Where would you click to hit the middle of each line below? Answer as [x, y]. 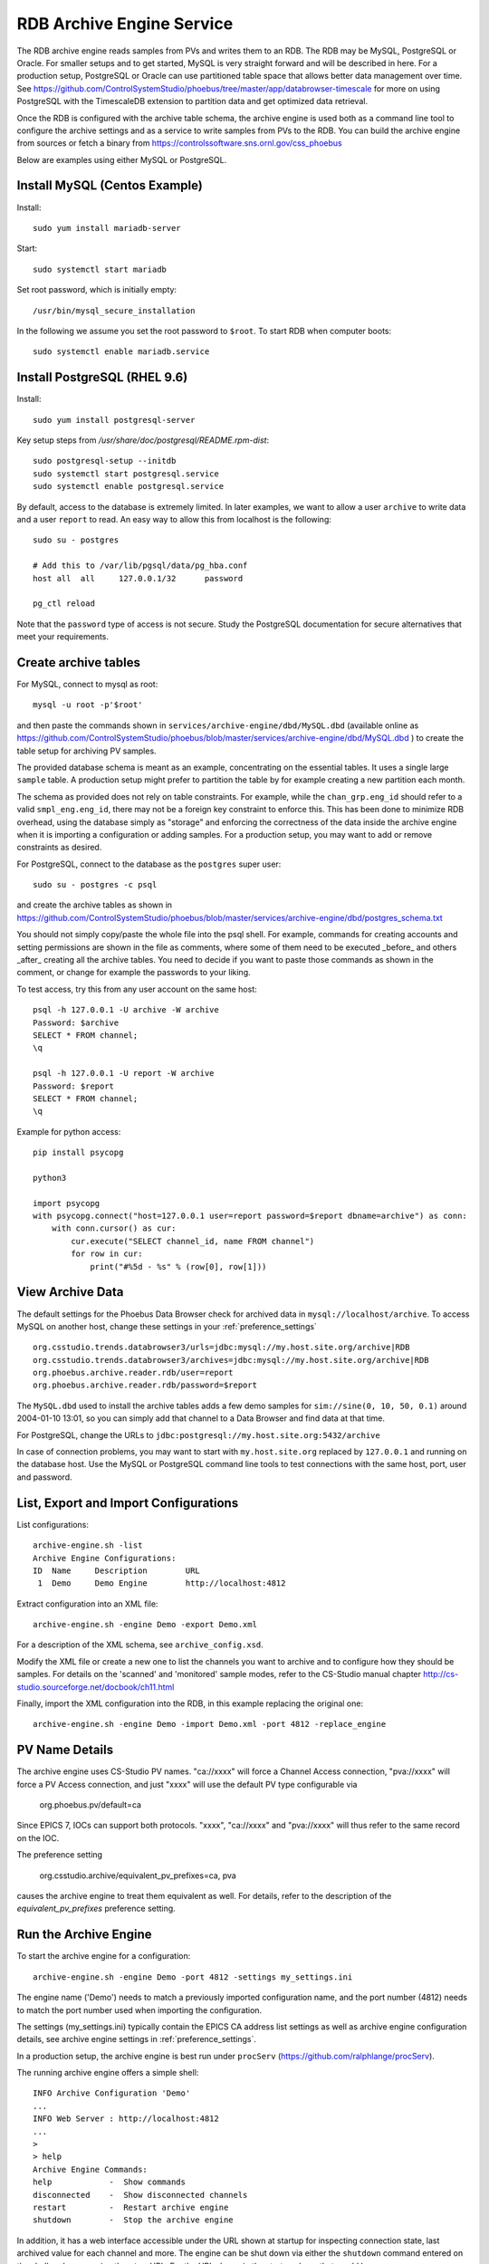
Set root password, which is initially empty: [96, 290]
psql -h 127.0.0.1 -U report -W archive [124, 1074]
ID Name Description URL [117, 1570]
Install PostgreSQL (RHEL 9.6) [102, 377]
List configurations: [53, 1524]
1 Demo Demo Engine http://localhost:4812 [162, 1583]
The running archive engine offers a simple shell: [108, 2073]
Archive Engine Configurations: [105, 1558]
